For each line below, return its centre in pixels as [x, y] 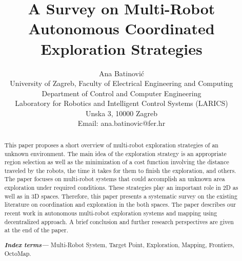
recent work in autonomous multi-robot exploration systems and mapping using [111, 213]
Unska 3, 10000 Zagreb [122, 113]
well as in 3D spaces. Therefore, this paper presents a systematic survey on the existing [121, 196]
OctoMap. [18, 253]
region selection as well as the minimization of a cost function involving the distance [117, 162]
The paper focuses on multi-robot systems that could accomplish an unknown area [115, 179]
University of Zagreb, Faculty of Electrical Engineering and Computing [122, 83]
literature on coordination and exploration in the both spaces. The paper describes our [120, 204]
